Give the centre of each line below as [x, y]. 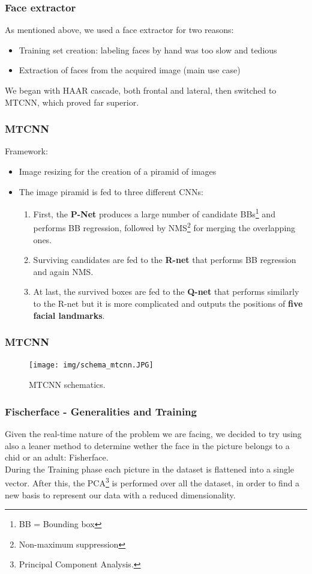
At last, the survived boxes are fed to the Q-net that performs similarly [166, 292]
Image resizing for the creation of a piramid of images [118, 171]
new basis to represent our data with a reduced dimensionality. [120, 494]
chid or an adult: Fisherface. [57, 457]
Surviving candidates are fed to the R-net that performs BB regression [165, 260]
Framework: [26, 151]
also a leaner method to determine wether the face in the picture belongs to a [147, 445]
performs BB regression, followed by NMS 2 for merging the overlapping [164, 227]
